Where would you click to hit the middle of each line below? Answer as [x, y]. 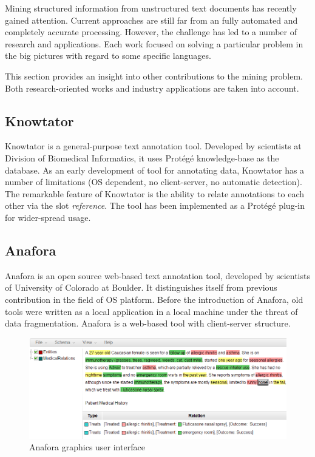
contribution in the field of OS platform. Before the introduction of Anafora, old [154, 299]
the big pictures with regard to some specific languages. [108, 56]
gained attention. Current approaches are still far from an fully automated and [151, 20]
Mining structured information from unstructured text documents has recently [151, 8]
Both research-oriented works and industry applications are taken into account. [152, 88]
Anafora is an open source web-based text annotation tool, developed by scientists [157, 275]
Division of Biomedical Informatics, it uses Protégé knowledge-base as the [142, 157]
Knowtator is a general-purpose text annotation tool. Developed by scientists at [153, 146]
